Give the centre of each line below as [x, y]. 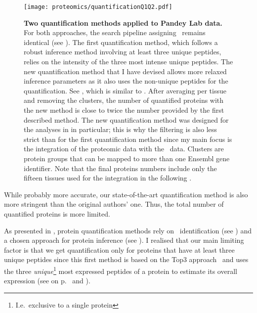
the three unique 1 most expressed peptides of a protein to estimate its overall [121, 270]
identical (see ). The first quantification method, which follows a [121, 42]
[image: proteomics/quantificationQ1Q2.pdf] [98, 7]
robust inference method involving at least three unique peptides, [123, 52]
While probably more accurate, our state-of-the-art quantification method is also [126, 194]
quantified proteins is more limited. [57, 213]
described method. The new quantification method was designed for [126, 119]
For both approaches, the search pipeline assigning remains [115, 32]
